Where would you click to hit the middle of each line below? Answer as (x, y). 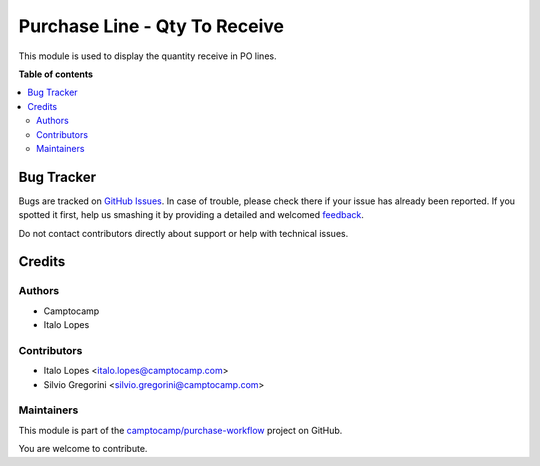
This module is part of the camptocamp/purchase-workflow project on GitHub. (180, 430)
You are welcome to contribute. (83, 449)
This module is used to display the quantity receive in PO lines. (147, 56)
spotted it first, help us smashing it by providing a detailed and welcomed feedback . (191, 215)
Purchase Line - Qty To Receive (151, 26)
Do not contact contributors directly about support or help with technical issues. (183, 233)
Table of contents (56, 74)
